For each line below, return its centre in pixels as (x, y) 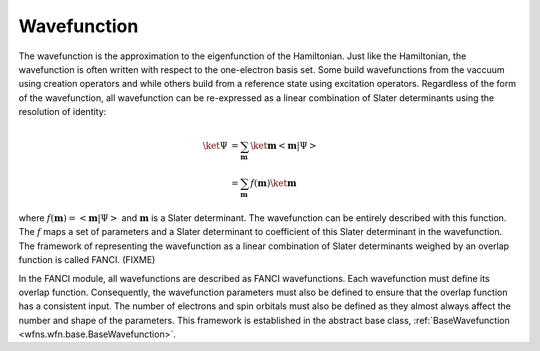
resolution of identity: (62, 112)
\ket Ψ (215, 146)
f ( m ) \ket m (273, 183)
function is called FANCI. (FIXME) (87, 260)
